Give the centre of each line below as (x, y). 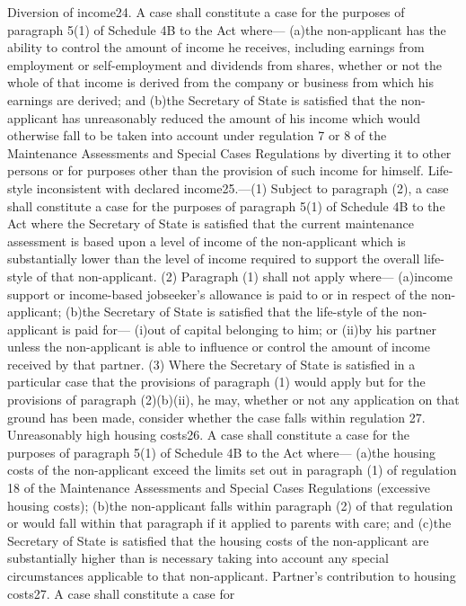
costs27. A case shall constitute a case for (121, 593)
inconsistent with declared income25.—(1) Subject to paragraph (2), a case (242, 187)
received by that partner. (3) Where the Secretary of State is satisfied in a (211, 364)
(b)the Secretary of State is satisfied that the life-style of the (232, 312)
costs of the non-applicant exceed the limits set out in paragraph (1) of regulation (232, 470)
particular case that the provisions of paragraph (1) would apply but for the (216, 382)
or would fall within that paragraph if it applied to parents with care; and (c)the (229, 523)
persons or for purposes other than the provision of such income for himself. (216, 170)
